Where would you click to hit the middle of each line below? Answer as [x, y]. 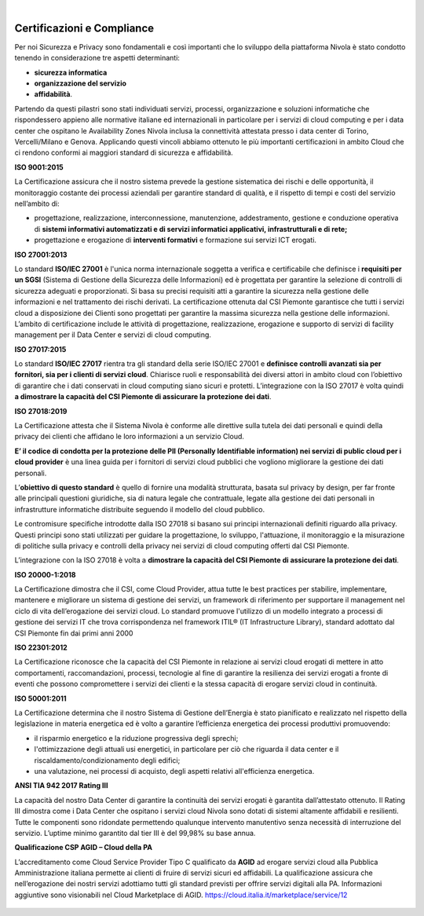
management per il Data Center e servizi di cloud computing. [113, 335]
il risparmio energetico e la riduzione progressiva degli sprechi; [136, 738]
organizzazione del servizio [80, 83]
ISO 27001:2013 [41, 255]
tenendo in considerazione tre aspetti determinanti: [97, 58]
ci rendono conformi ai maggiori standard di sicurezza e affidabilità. [124, 152]
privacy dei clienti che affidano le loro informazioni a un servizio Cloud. [130, 437]
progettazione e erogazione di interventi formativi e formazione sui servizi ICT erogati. [175, 240]
